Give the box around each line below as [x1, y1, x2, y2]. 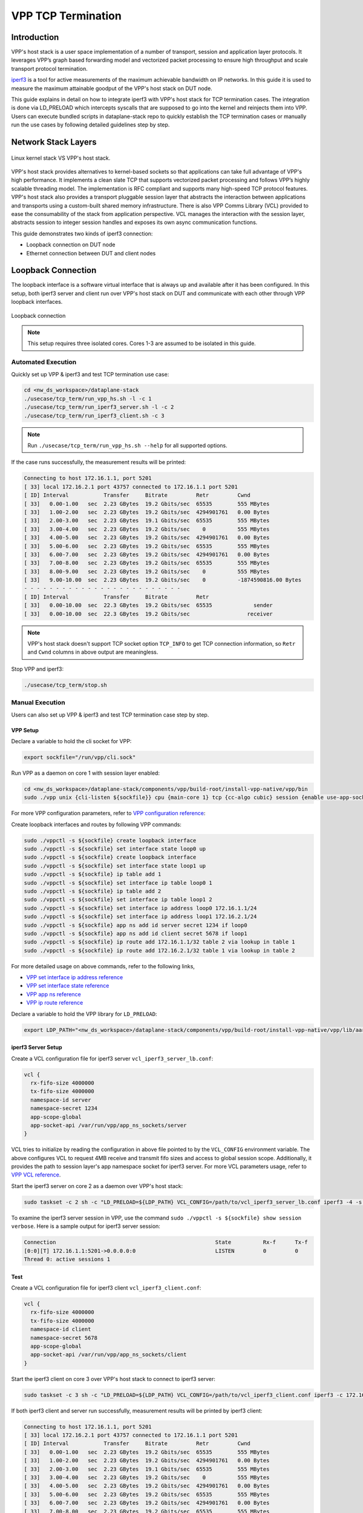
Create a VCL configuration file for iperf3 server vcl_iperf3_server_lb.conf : [11, 1055, 214, 1062]
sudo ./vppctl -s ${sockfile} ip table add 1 [24, 871, 162, 878]
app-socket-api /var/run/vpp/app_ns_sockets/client [30, 1351, 187, 1358]
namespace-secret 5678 [30, 1334, 98, 1341]
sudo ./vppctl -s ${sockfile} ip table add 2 [24, 887, 162, 894]
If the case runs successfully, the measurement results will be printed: [11, 459, 186, 466]
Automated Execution [11, 358, 77, 366]
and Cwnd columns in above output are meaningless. [27, 648, 159, 656]
